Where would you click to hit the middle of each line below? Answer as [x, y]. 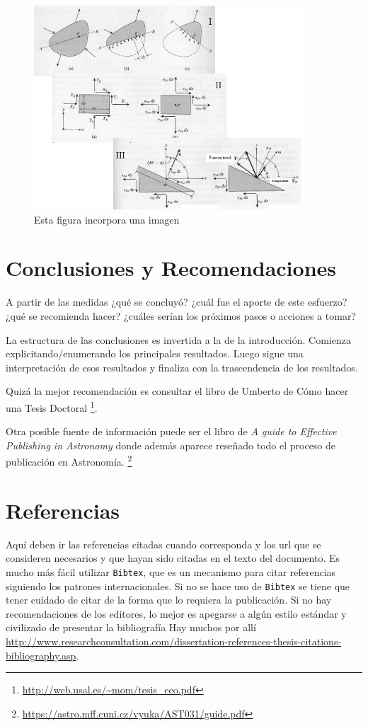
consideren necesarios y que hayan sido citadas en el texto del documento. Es [173, 558]
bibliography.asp [41, 655]
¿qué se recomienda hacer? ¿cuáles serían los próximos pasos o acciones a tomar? [181, 315]
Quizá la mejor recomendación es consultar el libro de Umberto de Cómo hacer [177, 391]
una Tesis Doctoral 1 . [52, 406]
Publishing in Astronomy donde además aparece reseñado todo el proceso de [171, 445]
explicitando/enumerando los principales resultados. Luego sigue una [155, 353]
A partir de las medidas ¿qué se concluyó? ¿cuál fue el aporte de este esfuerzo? [177, 302]
